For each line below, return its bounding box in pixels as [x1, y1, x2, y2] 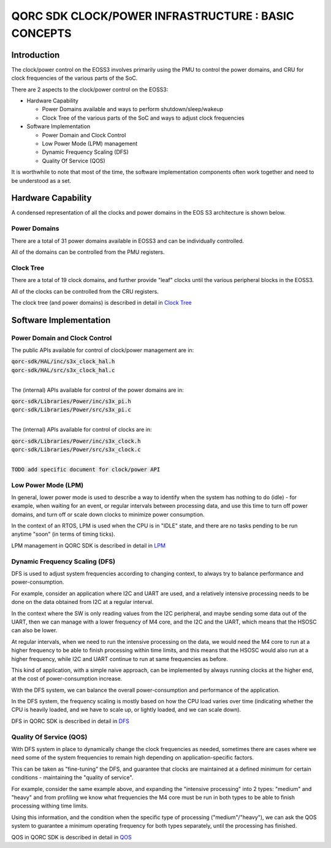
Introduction [11, 50, 60, 60]
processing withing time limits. [11, 802, 88, 809]
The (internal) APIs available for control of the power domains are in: [11, 386, 184, 394]
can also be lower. [11, 627, 58, 634]
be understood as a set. [11, 177, 72, 184]
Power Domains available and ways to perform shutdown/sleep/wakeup [42, 105, 224, 113]
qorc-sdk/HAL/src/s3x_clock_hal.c [11, 367, 115, 373]
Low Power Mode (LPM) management [42, 140, 138, 147]
